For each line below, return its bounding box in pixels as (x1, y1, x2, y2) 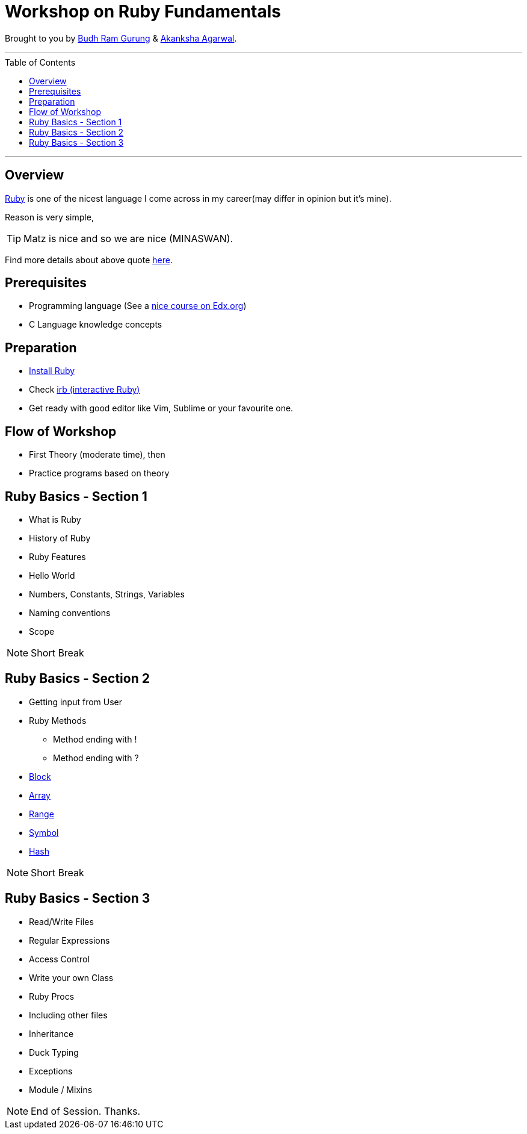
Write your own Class (29, 972, 114, 983)
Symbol (29, 827, 59, 838)
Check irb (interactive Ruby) (29, 384, 140, 395)
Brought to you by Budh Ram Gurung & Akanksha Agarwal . (5, 33, 237, 43)
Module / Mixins (29, 1084, 93, 1095)
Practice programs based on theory (29, 468, 170, 479)
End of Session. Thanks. (31, 1104, 141, 1117)
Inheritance (29, 1028, 74, 1039)
